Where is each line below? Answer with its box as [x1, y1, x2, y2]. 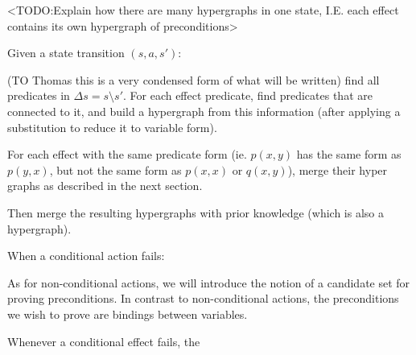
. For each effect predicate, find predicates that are [122, 87, 373, 104]
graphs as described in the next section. [7, 177, 203, 194]
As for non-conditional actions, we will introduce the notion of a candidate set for [7, 274, 410, 291]
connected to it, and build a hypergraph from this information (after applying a [7, 102, 401, 119]
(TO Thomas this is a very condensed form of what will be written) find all [7, 71, 380, 88]
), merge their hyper [287, 161, 388, 178]
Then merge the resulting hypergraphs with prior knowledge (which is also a [7, 204, 384, 221]
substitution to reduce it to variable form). [7, 118, 217, 135]
